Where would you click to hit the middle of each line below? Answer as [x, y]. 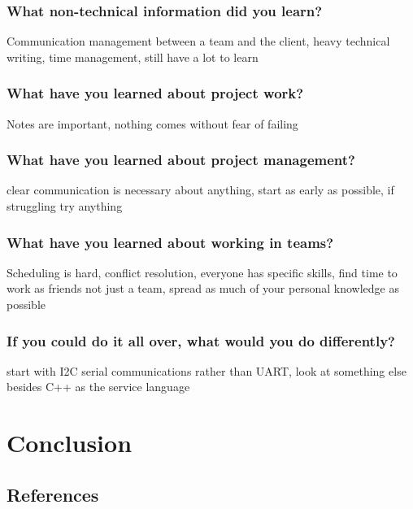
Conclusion [70, 443]
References [53, 494]
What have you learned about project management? [181, 160]
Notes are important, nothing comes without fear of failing [152, 123]
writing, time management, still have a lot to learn [133, 57]
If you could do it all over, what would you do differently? [201, 340]
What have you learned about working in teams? [170, 242]
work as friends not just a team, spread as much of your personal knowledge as [203, 288]
